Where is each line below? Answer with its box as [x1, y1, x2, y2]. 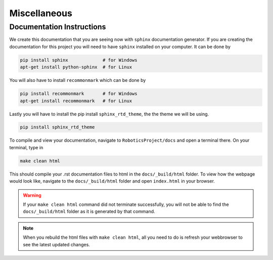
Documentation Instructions [9, 22, 106, 31]
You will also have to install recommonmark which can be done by [9, 77, 146, 83]
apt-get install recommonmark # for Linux [20, 98, 132, 104]
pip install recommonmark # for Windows [20, 91, 138, 97]
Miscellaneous [9, 8, 73, 19]
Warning [23, 192, 41, 198]
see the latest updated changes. [23, 241, 90, 247]
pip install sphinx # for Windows [20, 57, 138, 63]
